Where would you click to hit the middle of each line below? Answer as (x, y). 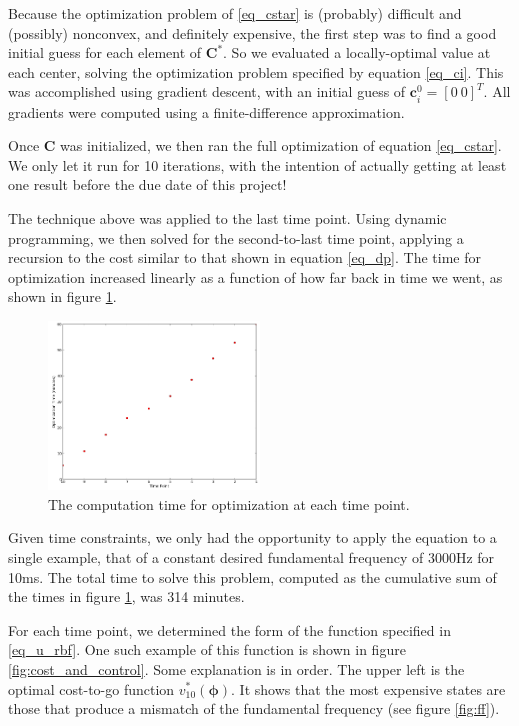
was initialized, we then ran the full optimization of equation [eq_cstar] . (281, 145)
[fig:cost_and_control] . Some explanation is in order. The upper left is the (236, 668)
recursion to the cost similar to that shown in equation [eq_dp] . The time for (244, 257)
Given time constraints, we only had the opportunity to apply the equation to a (252, 537)
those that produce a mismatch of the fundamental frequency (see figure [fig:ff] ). (254, 708)
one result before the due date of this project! (147, 184)
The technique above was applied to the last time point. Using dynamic (227, 217)
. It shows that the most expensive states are (368, 688)
